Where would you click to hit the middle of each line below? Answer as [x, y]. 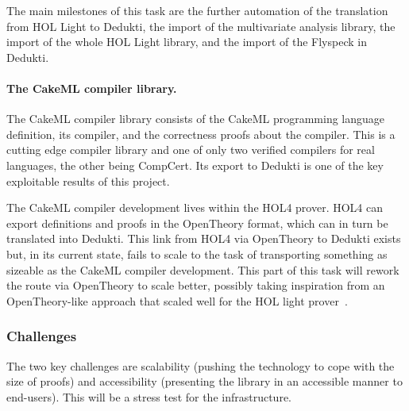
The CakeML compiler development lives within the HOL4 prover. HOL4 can [195, 207]
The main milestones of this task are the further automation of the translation [197, 10]
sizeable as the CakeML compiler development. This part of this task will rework [203, 269]
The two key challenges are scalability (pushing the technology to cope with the [201, 365]
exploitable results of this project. [88, 181]
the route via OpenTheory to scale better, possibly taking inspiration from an [196, 285]
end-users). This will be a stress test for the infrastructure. [149, 396]
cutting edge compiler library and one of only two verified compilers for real [191, 150]
